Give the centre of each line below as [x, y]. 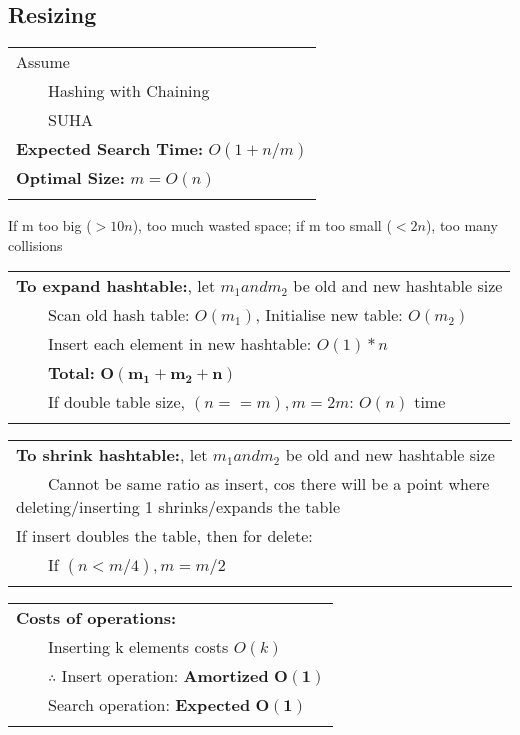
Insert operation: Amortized [165, 676]
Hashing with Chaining [129, 91]
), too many [461, 225]
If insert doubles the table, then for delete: [164, 536]
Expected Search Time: [110, 149]
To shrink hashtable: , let [112, 455]
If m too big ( [50, 225]
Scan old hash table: [119, 315]
